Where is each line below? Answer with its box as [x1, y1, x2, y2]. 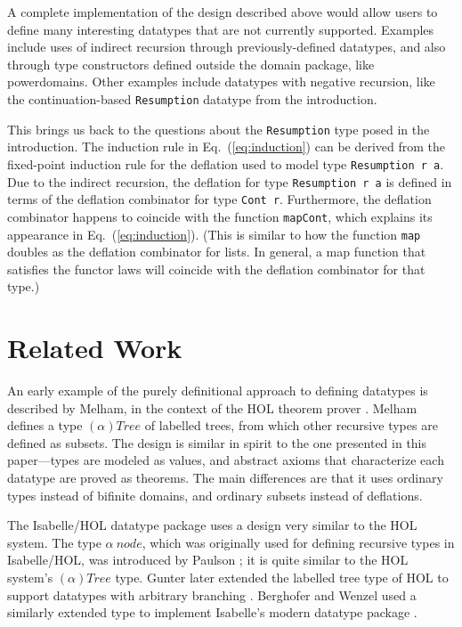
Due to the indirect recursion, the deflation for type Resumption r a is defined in [7, 172, 452, 191]
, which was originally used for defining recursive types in [142, 533, 455, 551]
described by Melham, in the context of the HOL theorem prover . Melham [7, 398, 417, 417]
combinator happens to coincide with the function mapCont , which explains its [7, 207, 433, 225]
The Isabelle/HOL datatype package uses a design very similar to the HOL [7, 516, 417, 534]
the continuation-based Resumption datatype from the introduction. [7, 89, 377, 108]
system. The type [7, 533, 101, 551]
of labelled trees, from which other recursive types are [144, 416, 438, 435]
